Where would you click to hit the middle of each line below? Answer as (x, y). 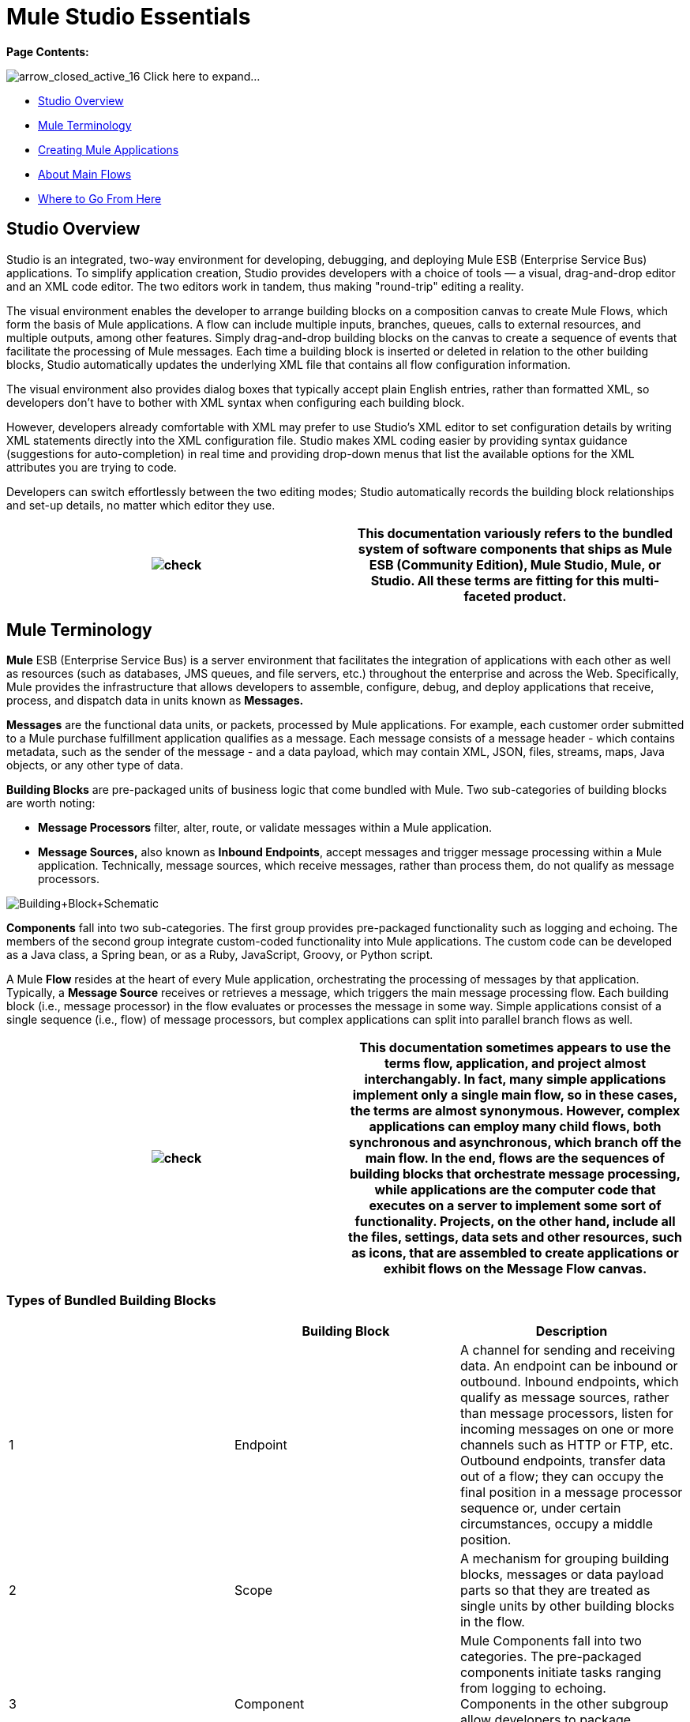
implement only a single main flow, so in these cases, (515, 1095)
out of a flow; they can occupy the (562, 1477)
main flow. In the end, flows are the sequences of (515, 1158)
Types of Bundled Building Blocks (111, 1300)
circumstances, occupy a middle (557, 1524)
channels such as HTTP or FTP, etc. (566, 1445)
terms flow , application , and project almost (515, 1064)
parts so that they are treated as (555, 1590)
